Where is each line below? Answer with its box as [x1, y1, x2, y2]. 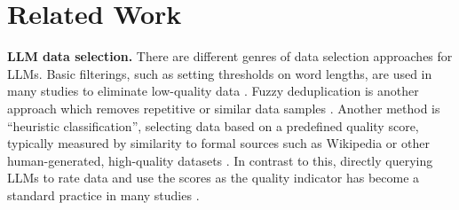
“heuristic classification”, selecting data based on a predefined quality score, [7, 116, 419, 135]
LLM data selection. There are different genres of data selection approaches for [7, 47, 453, 66]
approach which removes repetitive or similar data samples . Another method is [7, 98, 440, 117]
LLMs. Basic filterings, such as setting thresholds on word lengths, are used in [7, 64, 432, 82]
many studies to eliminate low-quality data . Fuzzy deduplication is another [7, 82, 419, 100]
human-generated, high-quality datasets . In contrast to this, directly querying [7, 151, 433, 169]
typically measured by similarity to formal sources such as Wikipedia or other [7, 134, 430, 152]
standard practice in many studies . [7, 185, 200, 204]
